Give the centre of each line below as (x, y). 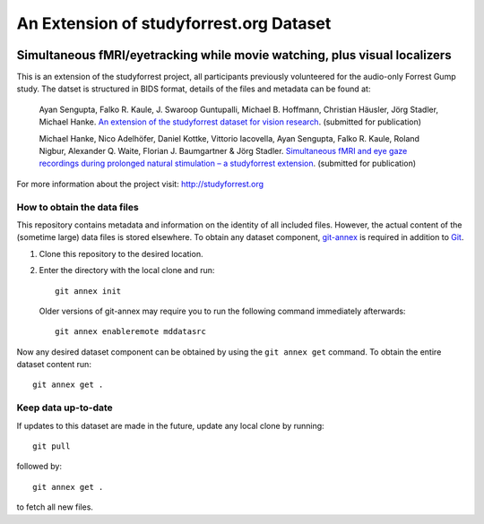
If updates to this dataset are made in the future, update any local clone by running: (170, 425)
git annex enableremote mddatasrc (130, 332)
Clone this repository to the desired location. (121, 253)
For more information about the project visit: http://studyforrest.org (140, 184)
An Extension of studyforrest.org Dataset (174, 23)
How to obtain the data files (78, 207)
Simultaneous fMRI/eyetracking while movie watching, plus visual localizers (234, 55)
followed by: (39, 467)
